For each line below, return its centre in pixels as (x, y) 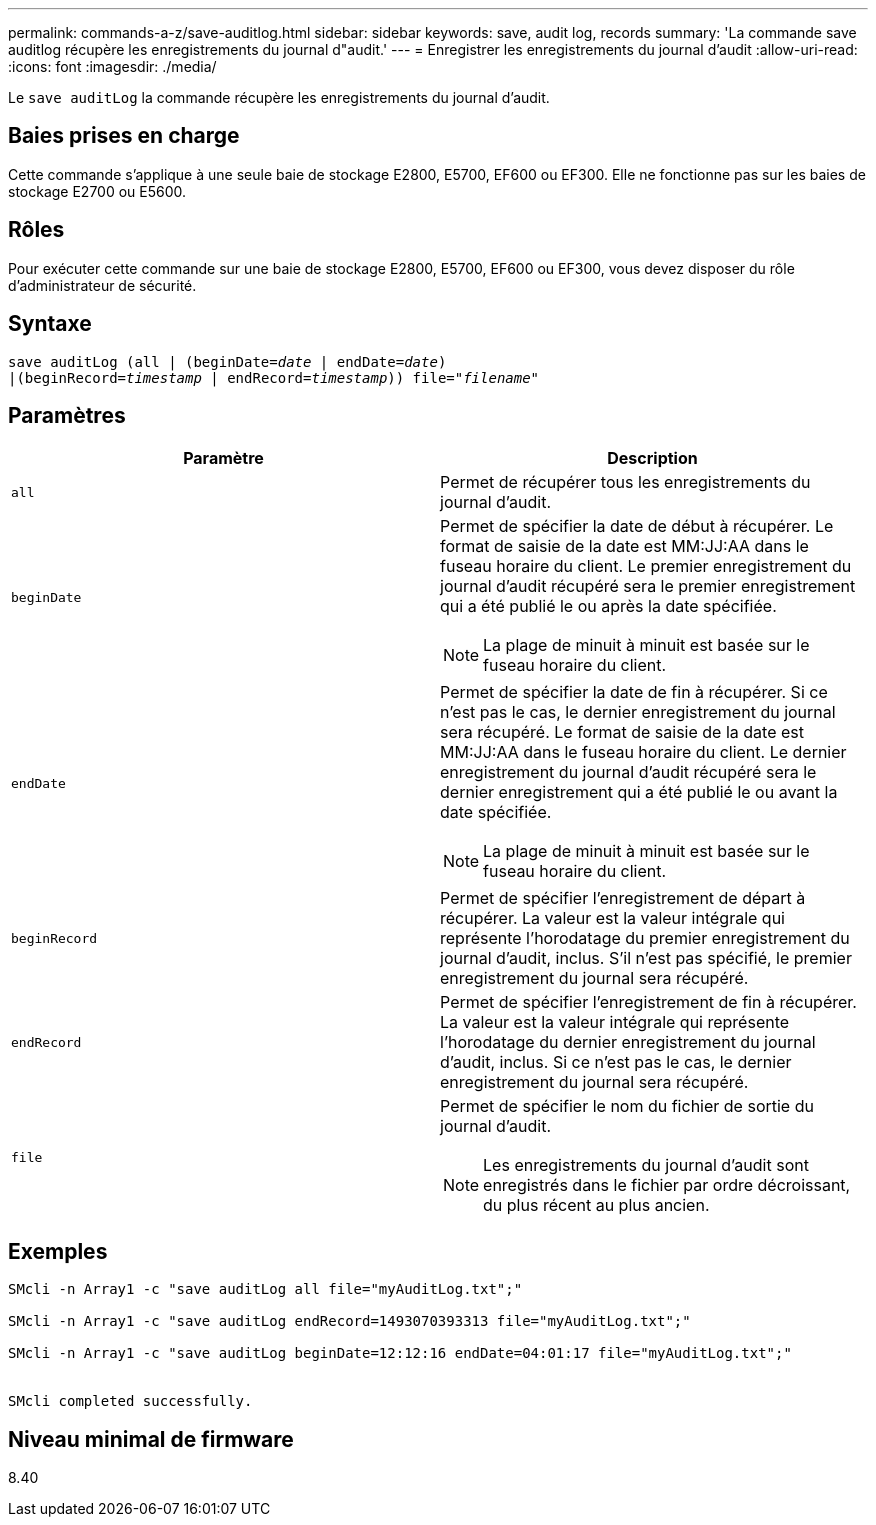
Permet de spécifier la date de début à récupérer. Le (637, 526)
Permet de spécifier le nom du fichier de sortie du (627, 1106)
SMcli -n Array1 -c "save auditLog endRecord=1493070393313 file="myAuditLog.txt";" (349, 1321)
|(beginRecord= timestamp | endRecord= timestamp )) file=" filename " (274, 377)
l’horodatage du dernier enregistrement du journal (628, 1042)
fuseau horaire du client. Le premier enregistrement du (646, 566)
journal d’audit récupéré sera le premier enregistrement (648, 586)
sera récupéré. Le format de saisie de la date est (622, 732)
